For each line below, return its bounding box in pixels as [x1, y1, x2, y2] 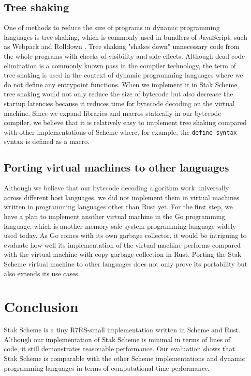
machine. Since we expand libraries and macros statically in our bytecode [4, 108, 221, 118]
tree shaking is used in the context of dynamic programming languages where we [4, 70, 243, 80]
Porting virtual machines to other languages [4, 160, 229, 175]
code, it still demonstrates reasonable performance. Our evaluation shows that [4, 344, 235, 354]
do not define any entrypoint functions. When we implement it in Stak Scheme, [4, 79, 239, 89]
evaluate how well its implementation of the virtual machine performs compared [4, 239, 241, 250]
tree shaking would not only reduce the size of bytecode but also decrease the [4, 89, 233, 99]
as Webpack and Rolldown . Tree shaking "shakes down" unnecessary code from [4, 41, 239, 51]
